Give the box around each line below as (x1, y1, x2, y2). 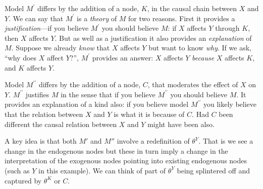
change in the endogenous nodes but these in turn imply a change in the (5, 145, 228, 156)
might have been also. (147, 118, 215, 129)
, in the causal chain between (147, 3, 237, 13)
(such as (5, 165, 30, 175)
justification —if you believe (5, 23, 89, 33)
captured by (5, 175, 42, 185)
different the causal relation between (5, 118, 117, 129)
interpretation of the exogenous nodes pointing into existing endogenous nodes (5, 155, 247, 166)
